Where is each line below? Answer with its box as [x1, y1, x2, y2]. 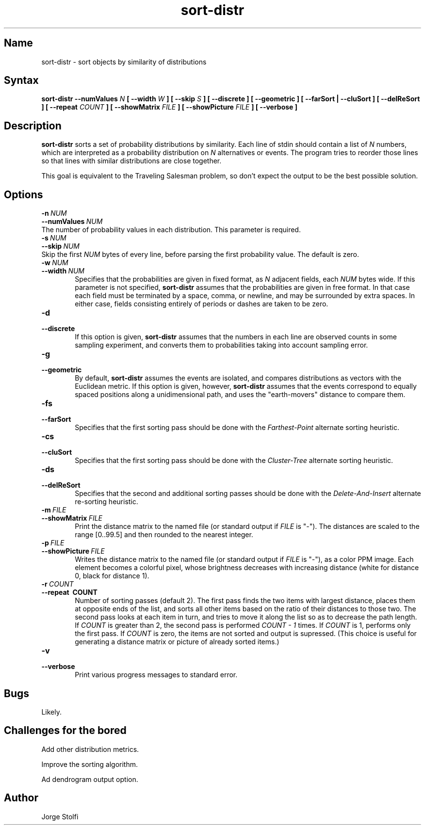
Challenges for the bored [4, 724, 127, 737]
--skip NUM [41, 242, 80, 251]
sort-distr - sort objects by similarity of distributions [41, 57, 207, 66]
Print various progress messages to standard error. [75, 670, 238, 679]
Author [4, 792, 38, 804]
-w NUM [41, 258, 68, 267]
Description [4, 119, 62, 132]
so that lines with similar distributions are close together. [41, 157, 222, 165]
